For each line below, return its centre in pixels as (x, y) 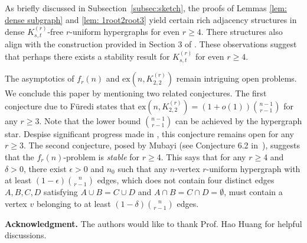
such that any (143, 168)
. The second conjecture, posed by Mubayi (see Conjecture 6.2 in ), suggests (161, 145)
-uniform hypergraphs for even (125, 31)
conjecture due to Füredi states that (70, 106)
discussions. (26, 235)
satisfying (61, 192)
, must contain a (253, 192)
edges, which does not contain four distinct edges (186, 180)
